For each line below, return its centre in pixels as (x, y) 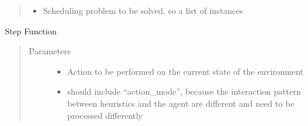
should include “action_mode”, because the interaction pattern (184, 91)
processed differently (105, 115)
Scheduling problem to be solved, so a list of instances (143, 10)
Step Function (31, 30)
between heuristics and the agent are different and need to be (181, 103)
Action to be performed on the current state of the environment (185, 71)
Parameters (50, 51)
